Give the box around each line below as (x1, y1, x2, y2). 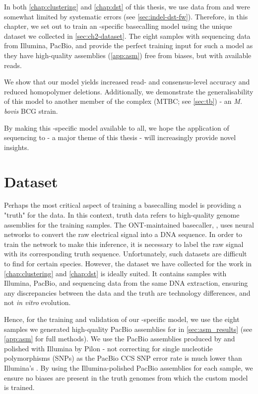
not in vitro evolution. (4, 297, 71, 308)
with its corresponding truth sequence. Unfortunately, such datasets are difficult (4, 248, 247, 259)
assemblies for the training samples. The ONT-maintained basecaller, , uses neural (4, 219, 254, 230)
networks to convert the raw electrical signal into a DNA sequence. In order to (4, 229, 243, 239)
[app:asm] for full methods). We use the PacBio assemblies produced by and (4, 333, 235, 344)
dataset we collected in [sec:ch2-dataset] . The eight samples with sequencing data (4, 30, 251, 41)
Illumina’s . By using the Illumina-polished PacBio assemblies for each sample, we (4, 362, 253, 373)
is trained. (4, 382, 35, 393)
